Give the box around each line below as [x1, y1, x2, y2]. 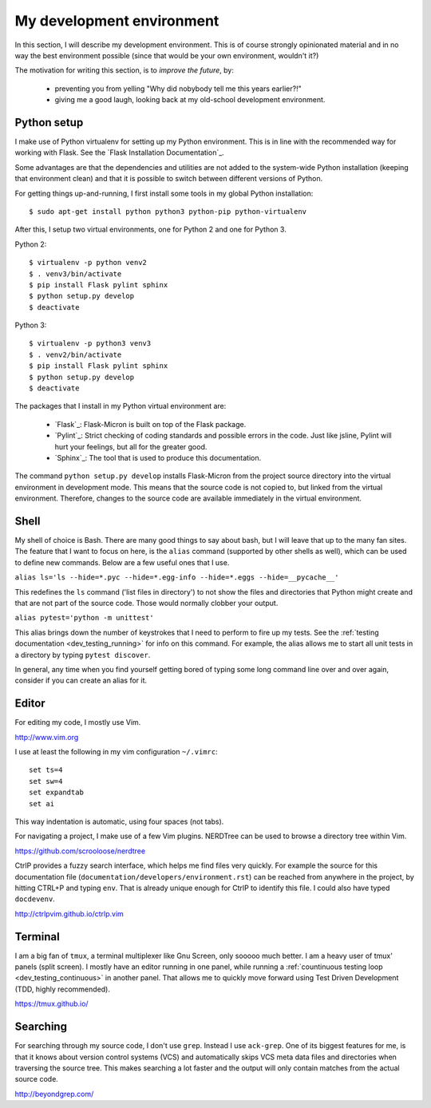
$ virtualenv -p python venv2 [29, 258, 148, 267]
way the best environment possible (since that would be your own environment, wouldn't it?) [14, 50, 319, 60]
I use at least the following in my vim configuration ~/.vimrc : [14, 747, 219, 757]
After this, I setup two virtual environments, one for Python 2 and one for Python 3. [14, 224, 287, 235]
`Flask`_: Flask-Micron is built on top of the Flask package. [54, 419, 247, 429]
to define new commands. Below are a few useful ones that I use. [14, 557, 230, 567]
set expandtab [29, 788, 84, 797]
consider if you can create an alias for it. [14, 675, 148, 686]
